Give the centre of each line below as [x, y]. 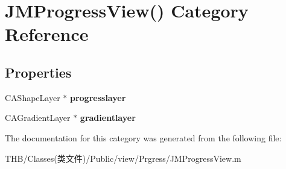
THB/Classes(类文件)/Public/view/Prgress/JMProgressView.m [123, 158]
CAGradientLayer [38, 118]
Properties [38, 72]
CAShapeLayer [33, 97]
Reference [47, 34]
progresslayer [98, 97]
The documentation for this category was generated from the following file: [143, 137]
